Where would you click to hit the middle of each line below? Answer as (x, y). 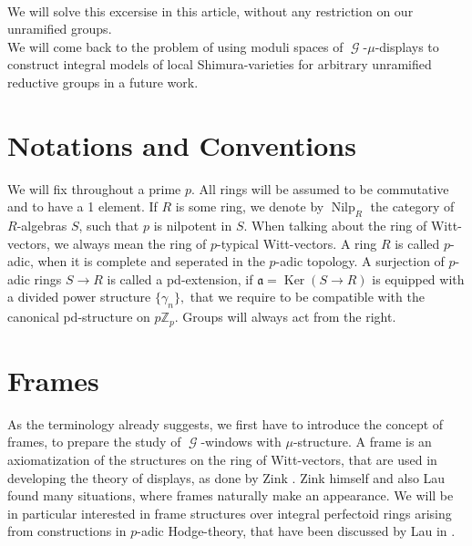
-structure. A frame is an (362, 442)
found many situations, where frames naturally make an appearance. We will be (231, 495)
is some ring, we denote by (250, 206)
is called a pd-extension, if (180, 278)
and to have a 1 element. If (82, 206)
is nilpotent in (193, 226)
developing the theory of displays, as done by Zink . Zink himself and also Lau (226, 477)
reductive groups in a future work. (103, 82)
